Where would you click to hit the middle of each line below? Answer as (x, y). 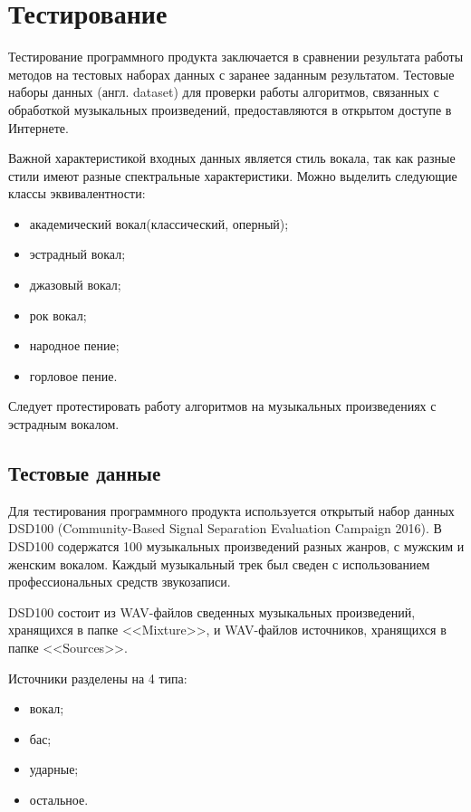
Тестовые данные (85, 473)
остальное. (59, 799)
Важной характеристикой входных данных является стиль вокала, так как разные (232, 158)
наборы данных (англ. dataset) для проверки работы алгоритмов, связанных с (224, 92)
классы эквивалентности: (77, 193)
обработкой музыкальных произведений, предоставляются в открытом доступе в (230, 109)
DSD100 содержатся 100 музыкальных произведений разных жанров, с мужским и (236, 546)
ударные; (54, 769)
